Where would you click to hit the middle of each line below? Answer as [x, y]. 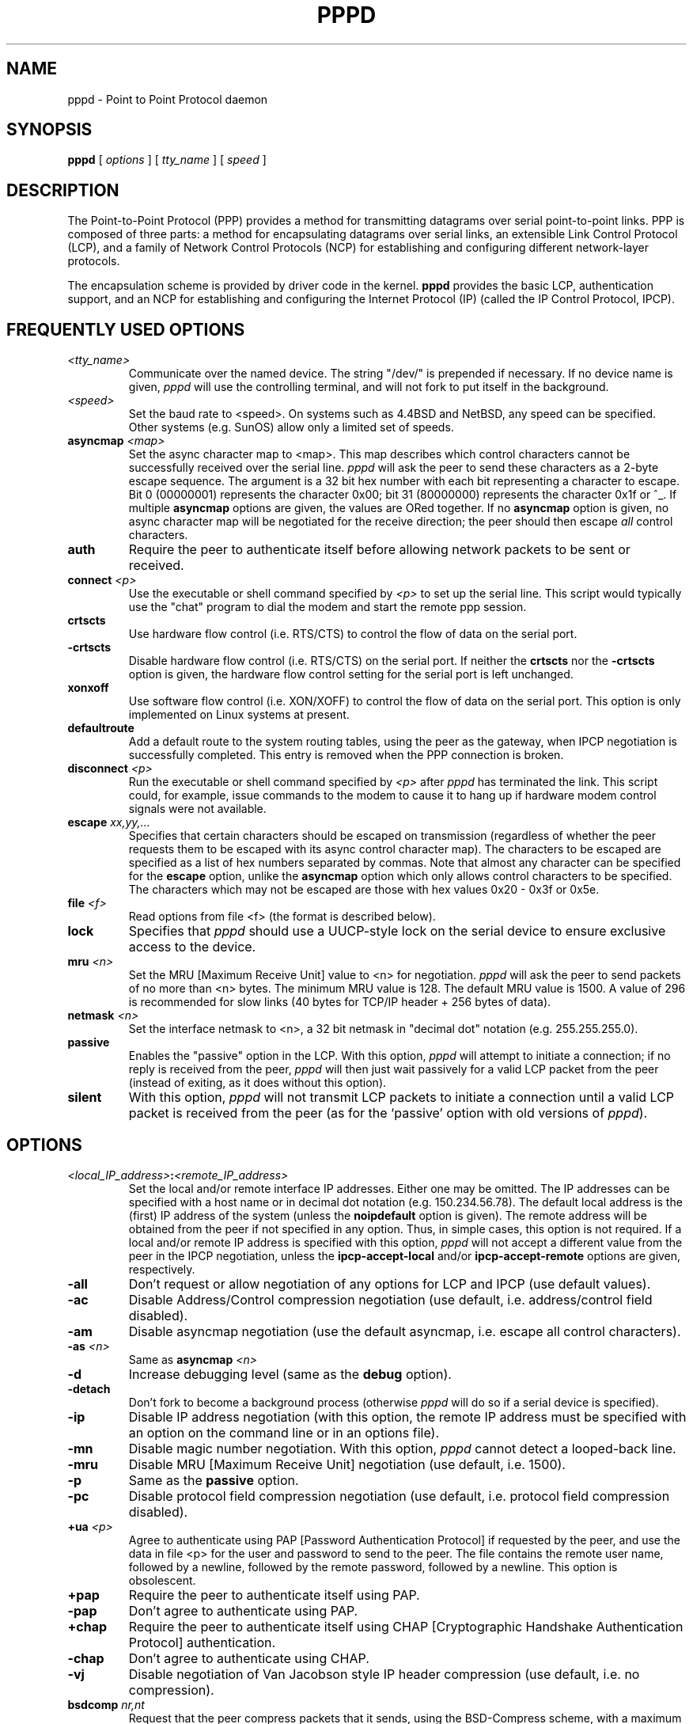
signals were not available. [197, 809]
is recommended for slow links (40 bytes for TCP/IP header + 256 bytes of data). [340, 1002]
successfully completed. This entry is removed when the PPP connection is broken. [346, 755]
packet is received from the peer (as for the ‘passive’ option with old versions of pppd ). [388, 1113]
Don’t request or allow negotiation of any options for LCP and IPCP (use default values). [390, 1284]
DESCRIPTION [63, 190]
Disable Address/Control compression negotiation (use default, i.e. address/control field [390, 1299]
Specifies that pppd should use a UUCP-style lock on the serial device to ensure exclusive [397, 931]
